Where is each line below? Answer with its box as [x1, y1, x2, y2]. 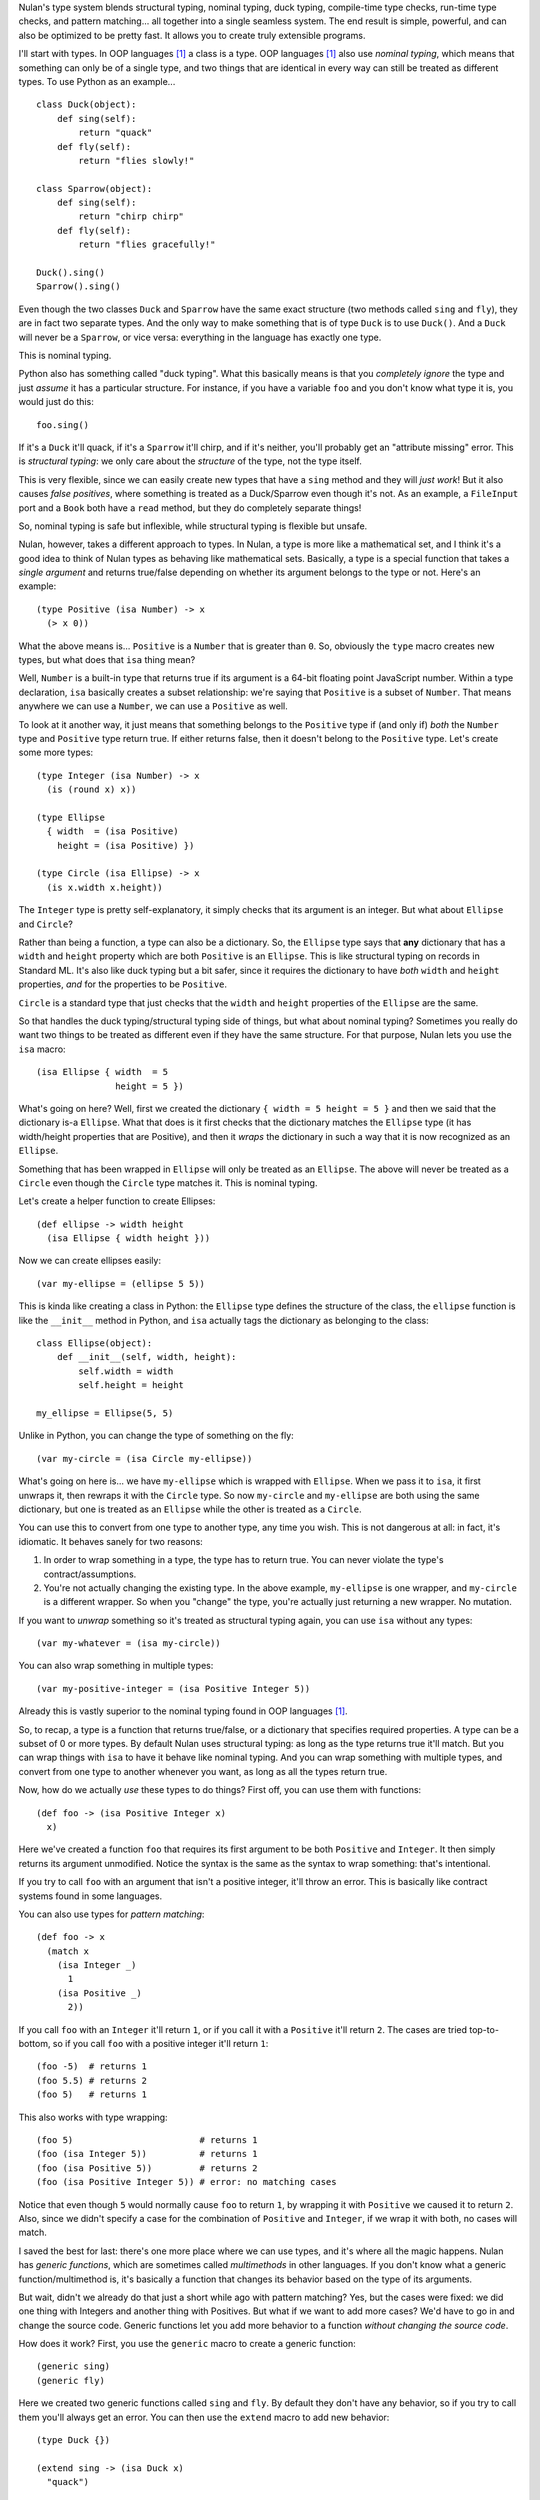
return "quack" [78, 127, 153, 139]
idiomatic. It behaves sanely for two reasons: [18, 1535, 204, 1547]
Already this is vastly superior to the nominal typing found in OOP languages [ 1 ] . [18, 1705, 349, 1717]
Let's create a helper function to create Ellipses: [18, 1195, 216, 1207]
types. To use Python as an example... [18, 75, 176, 87]
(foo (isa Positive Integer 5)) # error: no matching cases [36, 2176, 337, 2188]
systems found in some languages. [18, 1890, 163, 1902]
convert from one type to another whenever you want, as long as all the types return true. [18, 1765, 388, 1777]
